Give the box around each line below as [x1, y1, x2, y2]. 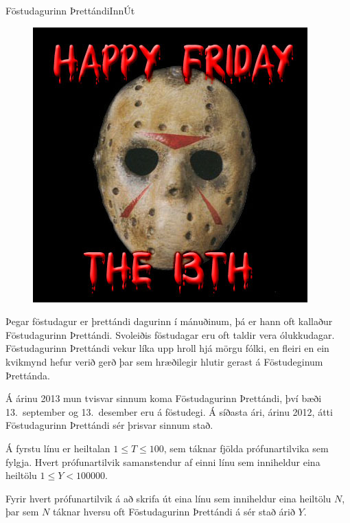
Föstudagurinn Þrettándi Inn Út [5, 3, 135, 17]
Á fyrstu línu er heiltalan [5, 441, 110, 455]
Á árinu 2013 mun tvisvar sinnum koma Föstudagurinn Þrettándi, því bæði [5, 391, 322, 405]
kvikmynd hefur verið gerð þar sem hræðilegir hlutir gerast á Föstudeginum [5, 354, 323, 368]
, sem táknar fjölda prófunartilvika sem [163, 441, 329, 455]
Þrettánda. [5, 368, 50, 382]
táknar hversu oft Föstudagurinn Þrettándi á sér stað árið [52, 504, 295, 519]
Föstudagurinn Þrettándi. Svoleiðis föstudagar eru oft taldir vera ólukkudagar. [5, 327, 335, 342]
